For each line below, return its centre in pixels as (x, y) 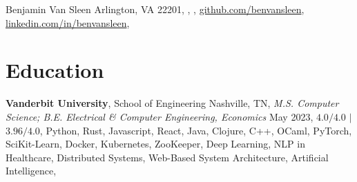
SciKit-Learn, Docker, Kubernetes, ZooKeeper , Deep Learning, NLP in (155, 144)
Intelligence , (31, 171)
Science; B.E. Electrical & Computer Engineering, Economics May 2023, (160, 116)
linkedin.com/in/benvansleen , (68, 22)
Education (55, 70)
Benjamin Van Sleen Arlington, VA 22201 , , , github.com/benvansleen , (155, 9)
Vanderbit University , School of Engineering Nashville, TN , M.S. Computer (172, 103)
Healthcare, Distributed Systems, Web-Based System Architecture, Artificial (167, 157)
